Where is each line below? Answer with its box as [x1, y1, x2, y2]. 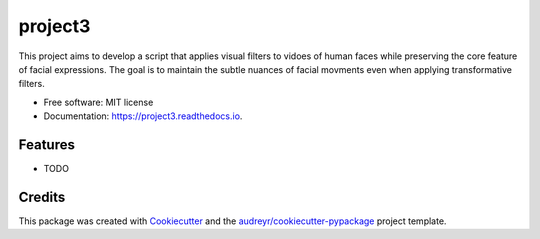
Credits [18, 188, 66, 205]
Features [18, 136, 75, 153]
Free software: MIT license [43, 96, 154, 108]
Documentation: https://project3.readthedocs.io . [43, 110, 243, 122]
